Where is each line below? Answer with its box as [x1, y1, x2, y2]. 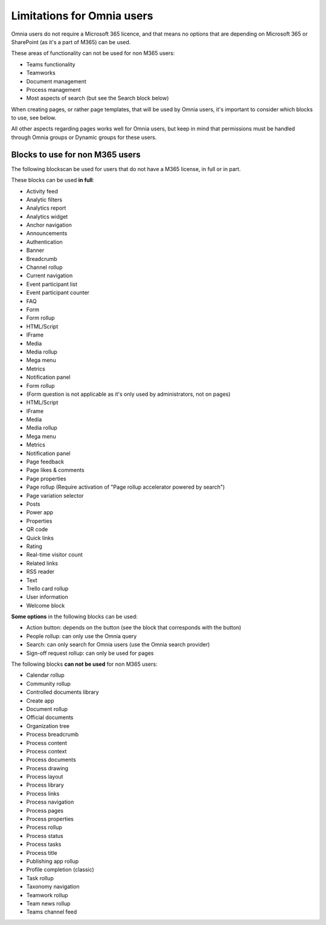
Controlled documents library [26, 689, 99, 696]
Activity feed [26, 187, 59, 195]
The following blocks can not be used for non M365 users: [11, 660, 158, 668]
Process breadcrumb [26, 731, 78, 738]
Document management [26, 77, 87, 85]
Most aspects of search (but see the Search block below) [26, 94, 169, 102]
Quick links [26, 534, 54, 541]
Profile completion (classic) [26, 866, 95, 873]
